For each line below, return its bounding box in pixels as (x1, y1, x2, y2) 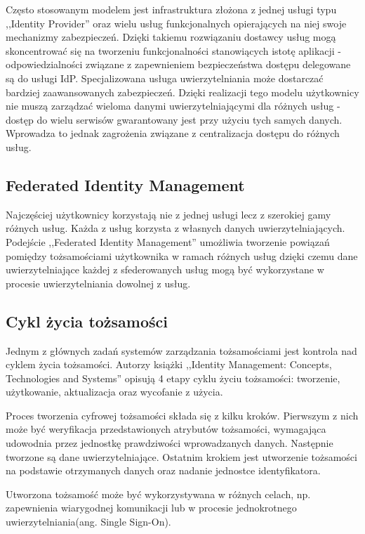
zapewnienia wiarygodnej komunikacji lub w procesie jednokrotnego (6, 500, 297, 515)
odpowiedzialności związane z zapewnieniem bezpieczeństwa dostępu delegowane (6, 57, 351, 72)
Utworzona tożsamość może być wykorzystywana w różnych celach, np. (6, 486, 311, 501)
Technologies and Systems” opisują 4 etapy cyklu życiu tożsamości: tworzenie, (6, 370, 340, 385)
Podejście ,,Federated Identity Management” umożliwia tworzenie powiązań (6, 234, 330, 249)
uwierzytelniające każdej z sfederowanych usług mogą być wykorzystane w (6, 262, 324, 277)
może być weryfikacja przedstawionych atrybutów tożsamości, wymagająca (6, 422, 326, 436)
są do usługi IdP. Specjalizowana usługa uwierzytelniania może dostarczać (6, 70, 324, 85)
